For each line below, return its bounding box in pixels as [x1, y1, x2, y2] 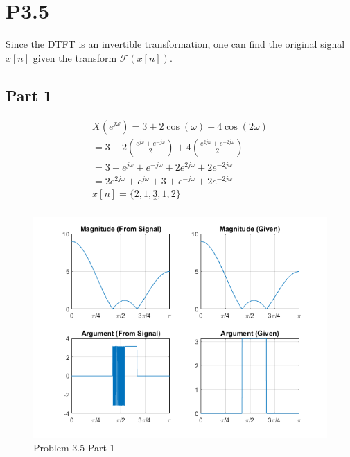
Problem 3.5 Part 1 [33, 440, 115, 454]
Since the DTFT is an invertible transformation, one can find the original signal [6, 37, 345, 51]
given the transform [33, 50, 117, 64]
